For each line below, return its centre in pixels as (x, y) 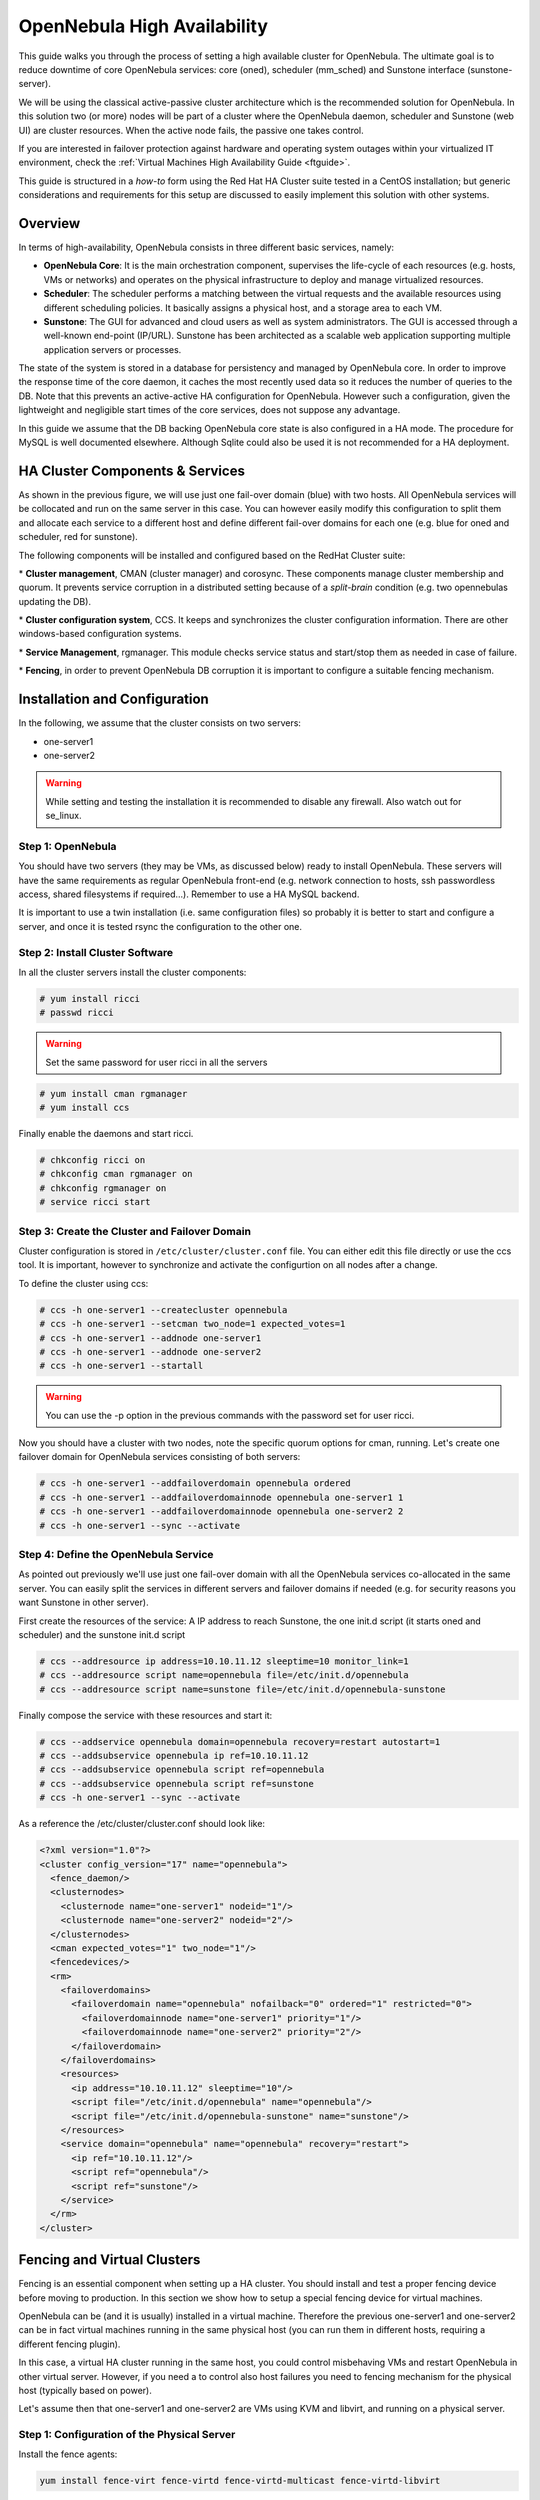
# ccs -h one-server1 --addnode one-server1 (150, 1338)
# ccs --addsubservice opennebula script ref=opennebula (182, 1769)
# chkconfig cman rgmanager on (116, 1174)
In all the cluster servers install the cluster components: (132, 972)
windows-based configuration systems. (100, 634)
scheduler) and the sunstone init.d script (102, 1634)
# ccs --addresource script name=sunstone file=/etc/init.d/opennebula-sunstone (242, 1689)
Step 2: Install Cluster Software (96, 952)
